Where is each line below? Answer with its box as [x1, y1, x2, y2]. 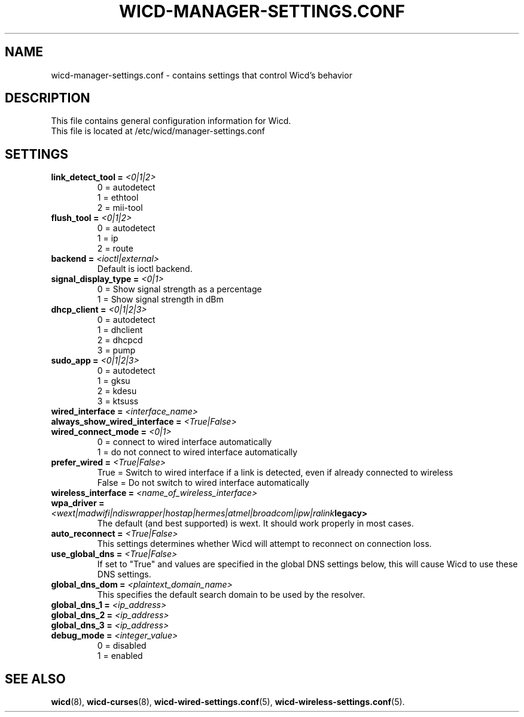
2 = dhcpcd [97, 335, 143, 346]
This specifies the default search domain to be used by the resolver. [97, 589, 365, 600]
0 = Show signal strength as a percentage [97, 284, 262, 295]
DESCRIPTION [5, 90, 90, 106]
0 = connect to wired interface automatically [97, 437, 272, 447]
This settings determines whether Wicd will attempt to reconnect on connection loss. [97, 538, 432, 549]
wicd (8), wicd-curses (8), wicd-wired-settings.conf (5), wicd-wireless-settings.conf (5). [51, 697, 405, 707]
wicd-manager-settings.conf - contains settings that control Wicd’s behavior [51, 69, 352, 80]
